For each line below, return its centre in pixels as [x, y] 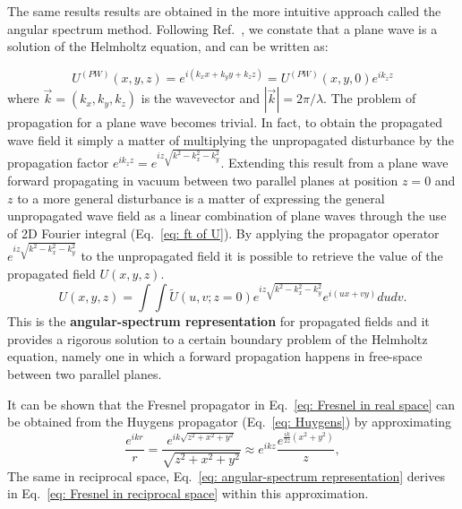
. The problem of [370, 98]
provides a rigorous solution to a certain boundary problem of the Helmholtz [218, 338]
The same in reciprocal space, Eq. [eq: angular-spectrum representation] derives [226, 475]
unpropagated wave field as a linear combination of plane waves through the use [227, 216]
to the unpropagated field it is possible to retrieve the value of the [262, 256]
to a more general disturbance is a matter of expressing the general [201, 198]
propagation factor [58, 163]
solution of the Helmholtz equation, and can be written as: [168, 46]
